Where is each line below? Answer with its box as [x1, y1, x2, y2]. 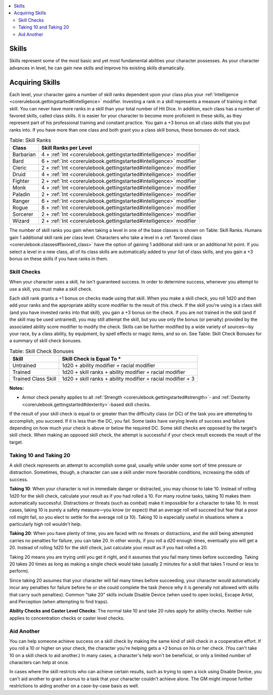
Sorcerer [12, 211, 33, 218]
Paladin [12, 191, 30, 198]
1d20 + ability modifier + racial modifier [62, 362, 156, 369]
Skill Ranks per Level [41, 144, 93, 151]
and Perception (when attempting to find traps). [9, 598, 109, 604]
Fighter [12, 178, 30, 185]
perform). [9, 568, 30, 574]
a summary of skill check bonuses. [9, 338, 82, 344]
